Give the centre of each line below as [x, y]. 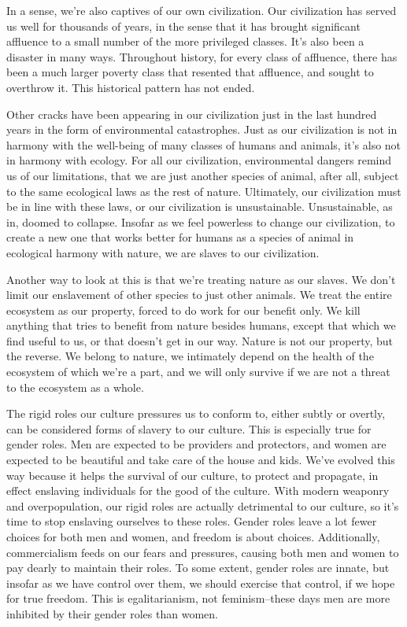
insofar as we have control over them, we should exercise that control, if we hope [201, 583]
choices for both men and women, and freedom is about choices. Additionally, [193, 537]
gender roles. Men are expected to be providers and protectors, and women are [196, 444]
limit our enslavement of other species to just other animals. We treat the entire [199, 295]
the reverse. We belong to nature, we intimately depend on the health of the [190, 356]
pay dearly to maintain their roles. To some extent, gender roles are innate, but [198, 568]
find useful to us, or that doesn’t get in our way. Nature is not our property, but [200, 340]
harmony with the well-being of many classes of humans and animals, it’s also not [204, 144]
